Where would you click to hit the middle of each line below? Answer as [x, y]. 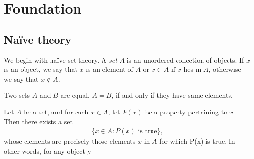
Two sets [17, 95]
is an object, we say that [41, 69]
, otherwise [225, 69]
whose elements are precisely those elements [70, 141]
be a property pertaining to [186, 111]
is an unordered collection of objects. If [185, 59]
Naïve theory [38, 39]
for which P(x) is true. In [197, 141]
